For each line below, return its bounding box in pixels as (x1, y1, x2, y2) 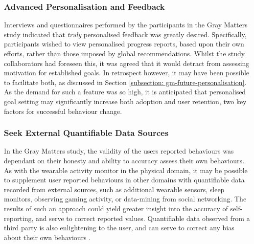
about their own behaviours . (4, 232, 91, 242)
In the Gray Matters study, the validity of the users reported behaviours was (4, 146, 234, 156)
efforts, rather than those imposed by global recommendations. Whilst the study (4, 48, 245, 58)
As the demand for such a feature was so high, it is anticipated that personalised (4, 87, 246, 97)
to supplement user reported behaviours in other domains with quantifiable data (4, 175, 245, 185)
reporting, (4, 213, 34, 223)
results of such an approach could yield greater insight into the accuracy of (4, 203, 228, 213)
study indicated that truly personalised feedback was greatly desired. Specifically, (4, 29, 247, 39)
